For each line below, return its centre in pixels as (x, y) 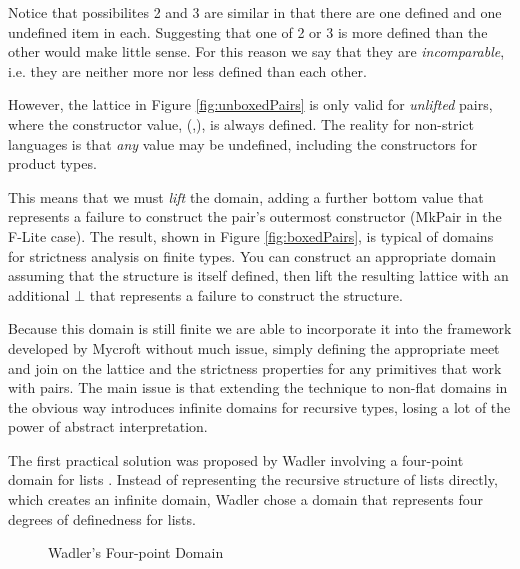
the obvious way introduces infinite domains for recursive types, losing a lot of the (259, 406)
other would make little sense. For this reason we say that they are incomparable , (256, 51)
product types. (52, 163)
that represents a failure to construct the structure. (246, 294)
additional (39, 294)
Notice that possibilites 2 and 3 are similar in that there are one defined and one (255, 12)
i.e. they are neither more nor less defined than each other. (187, 70)
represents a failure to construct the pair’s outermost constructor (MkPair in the (255, 216)
